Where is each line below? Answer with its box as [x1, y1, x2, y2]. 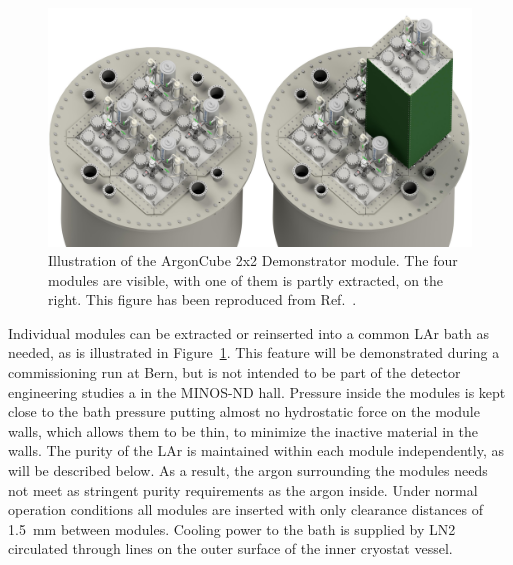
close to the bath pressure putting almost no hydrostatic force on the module [8, 401, 480, 422]
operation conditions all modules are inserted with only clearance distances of [8, 499, 483, 520]
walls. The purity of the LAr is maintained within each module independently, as [8, 440, 504, 461]
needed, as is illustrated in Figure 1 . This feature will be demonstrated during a [8, 342, 500, 363]
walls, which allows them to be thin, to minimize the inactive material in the [8, 420, 478, 441]
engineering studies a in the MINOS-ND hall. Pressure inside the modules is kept [8, 381, 506, 402]
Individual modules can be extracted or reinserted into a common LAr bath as [8, 322, 489, 343]
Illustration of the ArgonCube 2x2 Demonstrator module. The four [48, 250, 458, 271]
